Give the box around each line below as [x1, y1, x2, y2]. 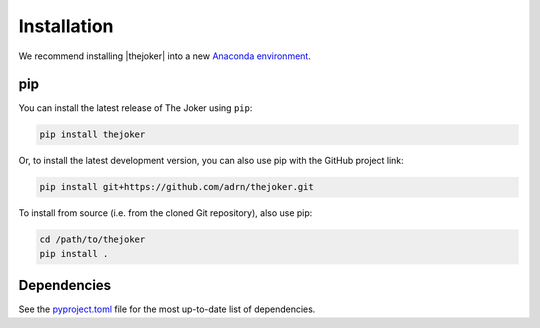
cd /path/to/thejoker [39, 234, 146, 245]
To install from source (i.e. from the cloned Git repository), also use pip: [18, 207, 313, 219]
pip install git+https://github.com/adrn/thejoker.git [39, 181, 314, 193]
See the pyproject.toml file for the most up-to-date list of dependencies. [18, 303, 316, 315]
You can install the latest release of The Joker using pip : [18, 102, 253, 114]
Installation [18, 15, 114, 37]
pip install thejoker [39, 129, 146, 140]
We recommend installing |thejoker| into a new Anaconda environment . [18, 50, 312, 62]
